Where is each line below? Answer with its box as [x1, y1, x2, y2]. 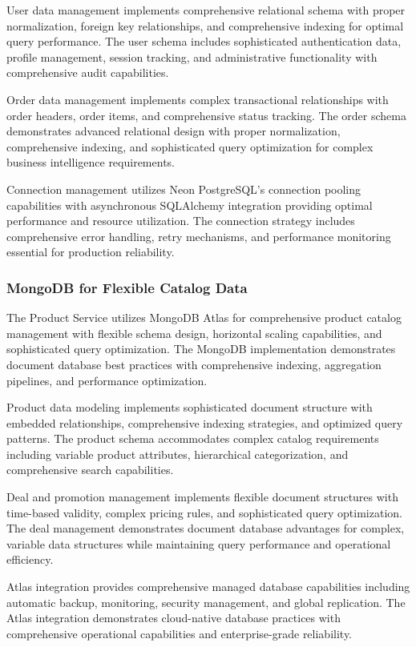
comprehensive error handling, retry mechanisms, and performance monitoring [6, 227, 391, 244]
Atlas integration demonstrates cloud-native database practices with [6, 609, 341, 626]
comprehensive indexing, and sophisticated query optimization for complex [6, 138, 374, 155]
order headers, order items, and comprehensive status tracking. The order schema [6, 106, 406, 123]
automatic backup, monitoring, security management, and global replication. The [6, 593, 406, 610]
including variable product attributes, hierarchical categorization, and [6, 445, 349, 462]
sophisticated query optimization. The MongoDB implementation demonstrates [6, 340, 396, 357]
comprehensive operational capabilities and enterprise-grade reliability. [6, 625, 353, 641]
